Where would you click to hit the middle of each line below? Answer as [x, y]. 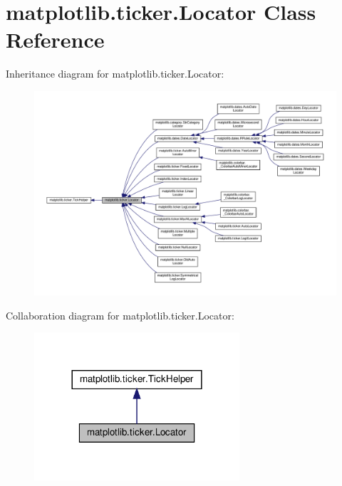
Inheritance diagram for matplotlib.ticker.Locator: [115, 74]
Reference [55, 39]
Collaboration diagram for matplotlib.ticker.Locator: [120, 315]
